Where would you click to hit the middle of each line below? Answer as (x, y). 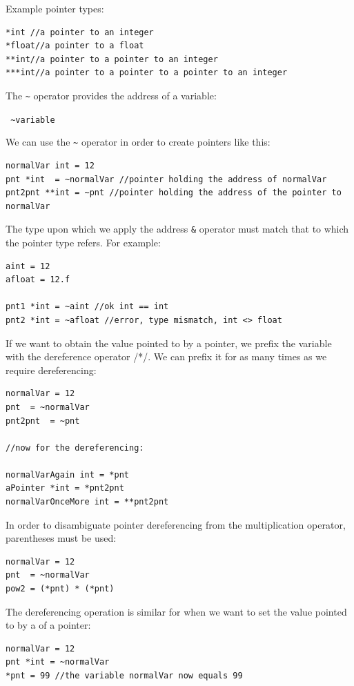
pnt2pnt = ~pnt (43, 421)
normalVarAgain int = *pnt (67, 474)
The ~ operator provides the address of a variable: (111, 95)
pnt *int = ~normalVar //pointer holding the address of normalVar (166, 179)
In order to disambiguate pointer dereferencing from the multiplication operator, (176, 524)
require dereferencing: (51, 370)
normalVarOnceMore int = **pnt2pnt (87, 502)
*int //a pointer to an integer (80, 32)
